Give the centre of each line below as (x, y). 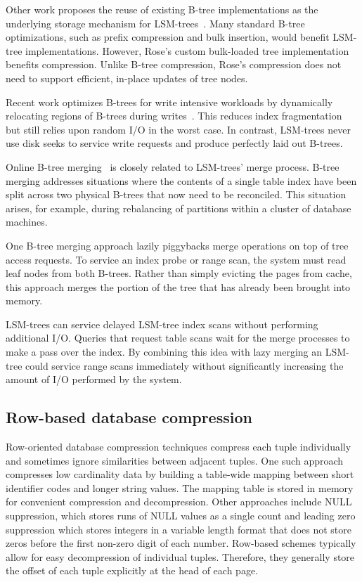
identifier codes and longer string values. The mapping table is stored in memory (180, 487)
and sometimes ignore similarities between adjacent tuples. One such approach (175, 460)
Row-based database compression (129, 417)
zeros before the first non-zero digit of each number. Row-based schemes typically (181, 543)
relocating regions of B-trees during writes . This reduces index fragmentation (174, 116)
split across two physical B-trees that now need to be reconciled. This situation (176, 194)
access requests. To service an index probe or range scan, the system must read (176, 259)
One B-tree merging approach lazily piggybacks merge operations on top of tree (177, 245)
